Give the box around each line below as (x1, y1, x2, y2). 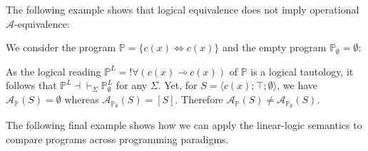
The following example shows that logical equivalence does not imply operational (6, 2, 359, 16)
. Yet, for (158, 78, 198, 93)
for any (116, 78, 148, 93)
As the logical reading (6, 63, 101, 78)
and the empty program (222, 40, 327, 55)
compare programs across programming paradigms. (6, 131, 229, 146)
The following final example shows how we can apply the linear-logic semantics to (6, 118, 362, 132)
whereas (64, 92, 99, 107)
